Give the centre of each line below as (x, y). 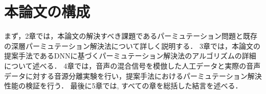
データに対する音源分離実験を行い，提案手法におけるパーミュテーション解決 (133, 75)
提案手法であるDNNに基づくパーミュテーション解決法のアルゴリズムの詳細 (130, 56)
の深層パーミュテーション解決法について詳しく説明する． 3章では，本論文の (132, 45)
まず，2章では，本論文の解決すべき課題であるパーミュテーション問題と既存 (131, 36)
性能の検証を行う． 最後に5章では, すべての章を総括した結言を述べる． (123, 86)
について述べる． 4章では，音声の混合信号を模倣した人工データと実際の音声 (132, 65)
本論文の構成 (47, 11)
